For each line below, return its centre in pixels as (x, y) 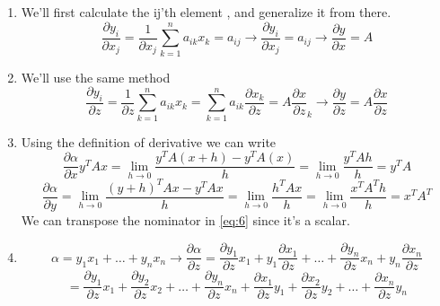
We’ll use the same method (96, 77)
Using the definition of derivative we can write (149, 141)
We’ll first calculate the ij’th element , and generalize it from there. (206, 12)
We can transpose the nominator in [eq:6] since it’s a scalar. (185, 220)
